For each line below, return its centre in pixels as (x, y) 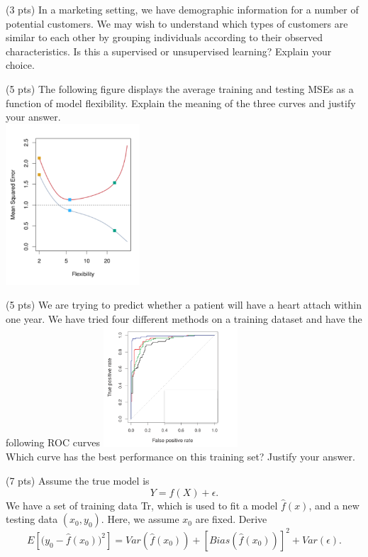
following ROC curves (53, 442)
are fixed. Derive (231, 519)
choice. (20, 65)
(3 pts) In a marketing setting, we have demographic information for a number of (182, 9)
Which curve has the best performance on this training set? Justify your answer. (180, 457)
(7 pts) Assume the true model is (78, 481)
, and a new (334, 505)
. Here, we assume (140, 519)
